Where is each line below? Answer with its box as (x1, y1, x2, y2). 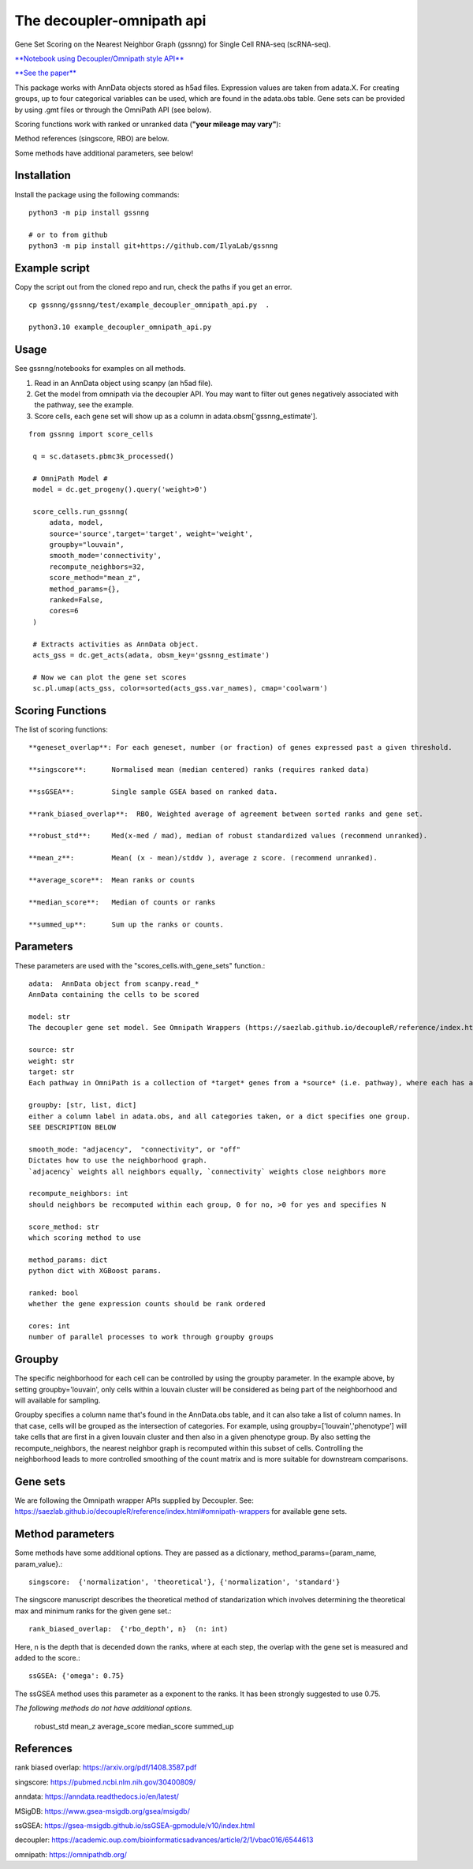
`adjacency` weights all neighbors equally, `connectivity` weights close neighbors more (28, 1167, 386, 1176)
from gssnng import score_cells (28, 430, 154, 439)
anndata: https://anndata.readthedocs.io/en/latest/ (14, 1792, 179, 1801)
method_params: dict (28, 1255, 108, 1264)
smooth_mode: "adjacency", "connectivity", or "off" (28, 1144, 240, 1154)
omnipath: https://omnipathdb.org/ (14, 1849, 128, 1859)
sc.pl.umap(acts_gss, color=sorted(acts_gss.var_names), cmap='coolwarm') (32, 684, 328, 693)
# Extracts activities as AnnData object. (32, 639, 199, 649)
